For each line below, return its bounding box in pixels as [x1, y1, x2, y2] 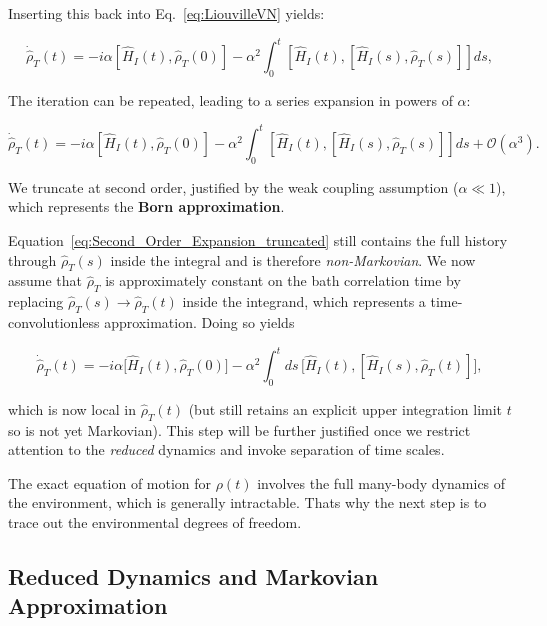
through [8, 249, 57, 270]
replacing [8, 291, 64, 312]
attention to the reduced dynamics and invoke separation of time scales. [8, 439, 445, 460]
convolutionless [8, 311, 100, 332]
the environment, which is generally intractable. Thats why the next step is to [8, 492, 487, 513]
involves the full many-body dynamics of [257, 472, 506, 493]
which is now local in [8, 398, 137, 419]
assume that [8, 270, 83, 291]
